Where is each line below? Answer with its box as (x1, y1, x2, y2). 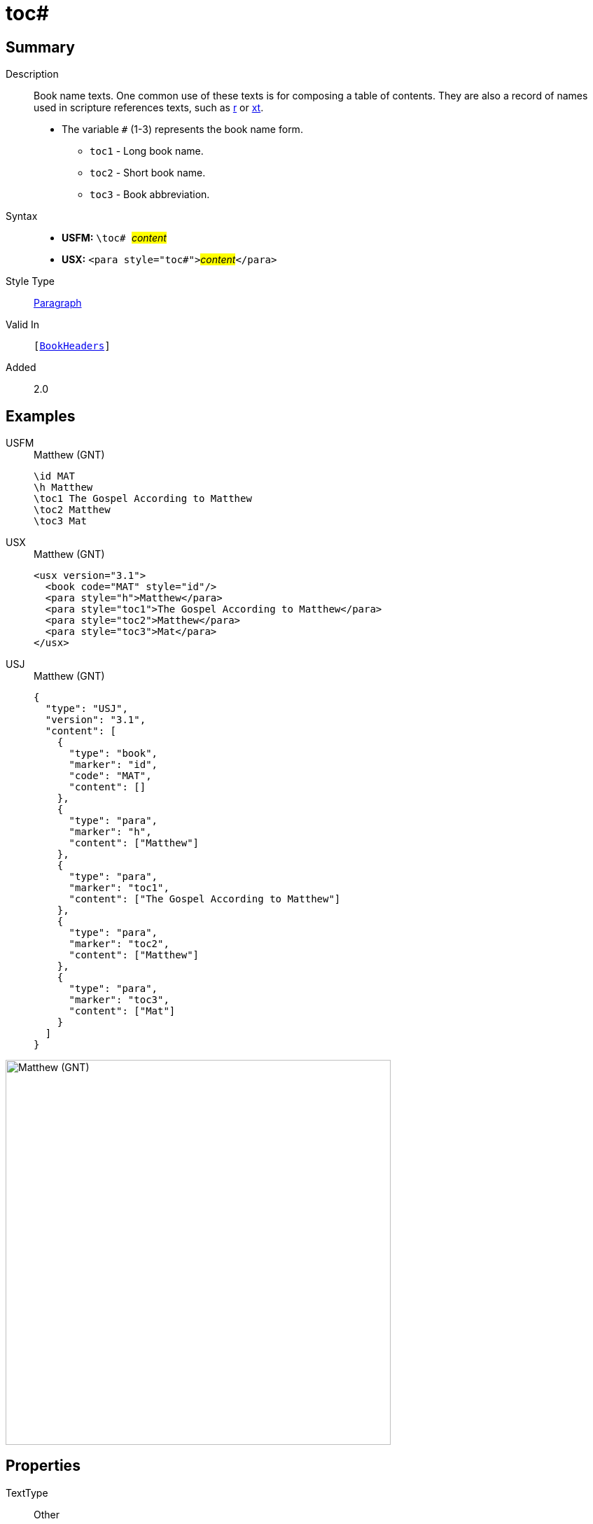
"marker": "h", (69, 826, 152, 838)
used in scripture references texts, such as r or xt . (34, 102, 264, 114)
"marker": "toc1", (69, 882, 169, 894)
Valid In (6, 319, 40, 331)
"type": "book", (69, 748, 158, 760)
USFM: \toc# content (62, 232, 167, 244)
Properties (6, 1457, 81, 1475)
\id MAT (34, 470, 76, 482)
